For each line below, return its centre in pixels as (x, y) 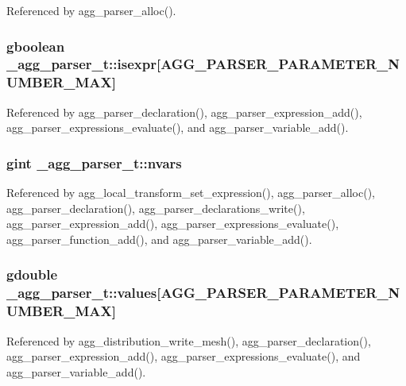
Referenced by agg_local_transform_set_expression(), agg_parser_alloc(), (191, 193)
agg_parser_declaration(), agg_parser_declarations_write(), (156, 208)
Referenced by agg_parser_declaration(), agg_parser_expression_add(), (184, 112)
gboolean (36, 46)
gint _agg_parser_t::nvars (94, 162)
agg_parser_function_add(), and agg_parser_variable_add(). (159, 239)
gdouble (32, 274)
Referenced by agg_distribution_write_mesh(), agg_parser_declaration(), (189, 340)
